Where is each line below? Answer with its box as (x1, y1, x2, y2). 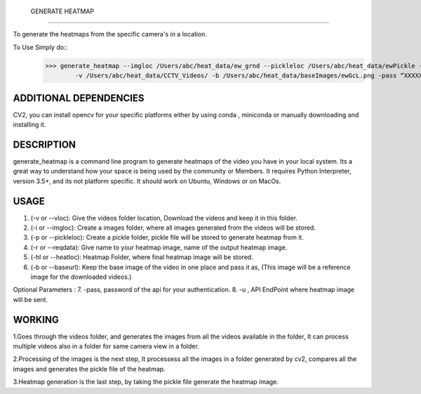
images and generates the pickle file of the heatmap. (13, 365, 166, 373)
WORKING (13, 313, 60, 326)
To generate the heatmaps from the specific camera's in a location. (13, 30, 207, 39)
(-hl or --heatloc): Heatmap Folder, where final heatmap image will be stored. (30, 253, 253, 261)
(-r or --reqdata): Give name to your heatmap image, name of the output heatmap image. (30, 243, 288, 251)
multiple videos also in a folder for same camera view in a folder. (13, 342, 199, 350)
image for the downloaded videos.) (30, 272, 132, 281)
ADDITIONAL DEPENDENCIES (13, 92, 145, 104)
